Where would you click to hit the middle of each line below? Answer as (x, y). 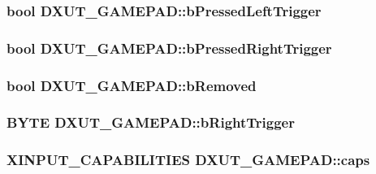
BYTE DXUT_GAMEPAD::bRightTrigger (151, 122)
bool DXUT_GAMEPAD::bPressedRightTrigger (169, 48)
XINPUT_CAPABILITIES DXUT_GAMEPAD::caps (188, 160)
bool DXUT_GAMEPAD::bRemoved (132, 85)
